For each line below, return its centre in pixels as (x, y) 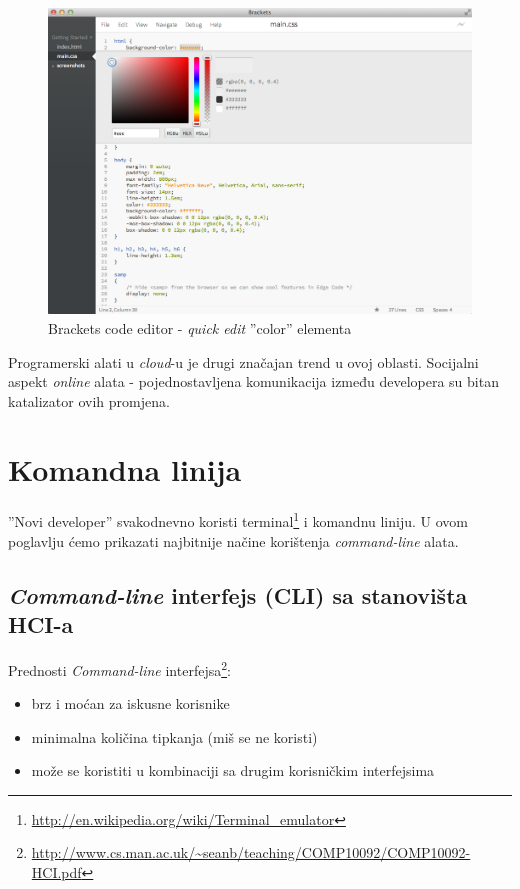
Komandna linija (125, 469)
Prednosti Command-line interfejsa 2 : (119, 668)
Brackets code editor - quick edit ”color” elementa (200, 327)
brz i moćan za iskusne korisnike (130, 703)
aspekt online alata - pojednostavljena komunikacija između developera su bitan (253, 381)
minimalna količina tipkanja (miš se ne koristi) (174, 736)
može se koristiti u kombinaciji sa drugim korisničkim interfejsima (233, 770)
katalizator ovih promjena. (89, 400)
